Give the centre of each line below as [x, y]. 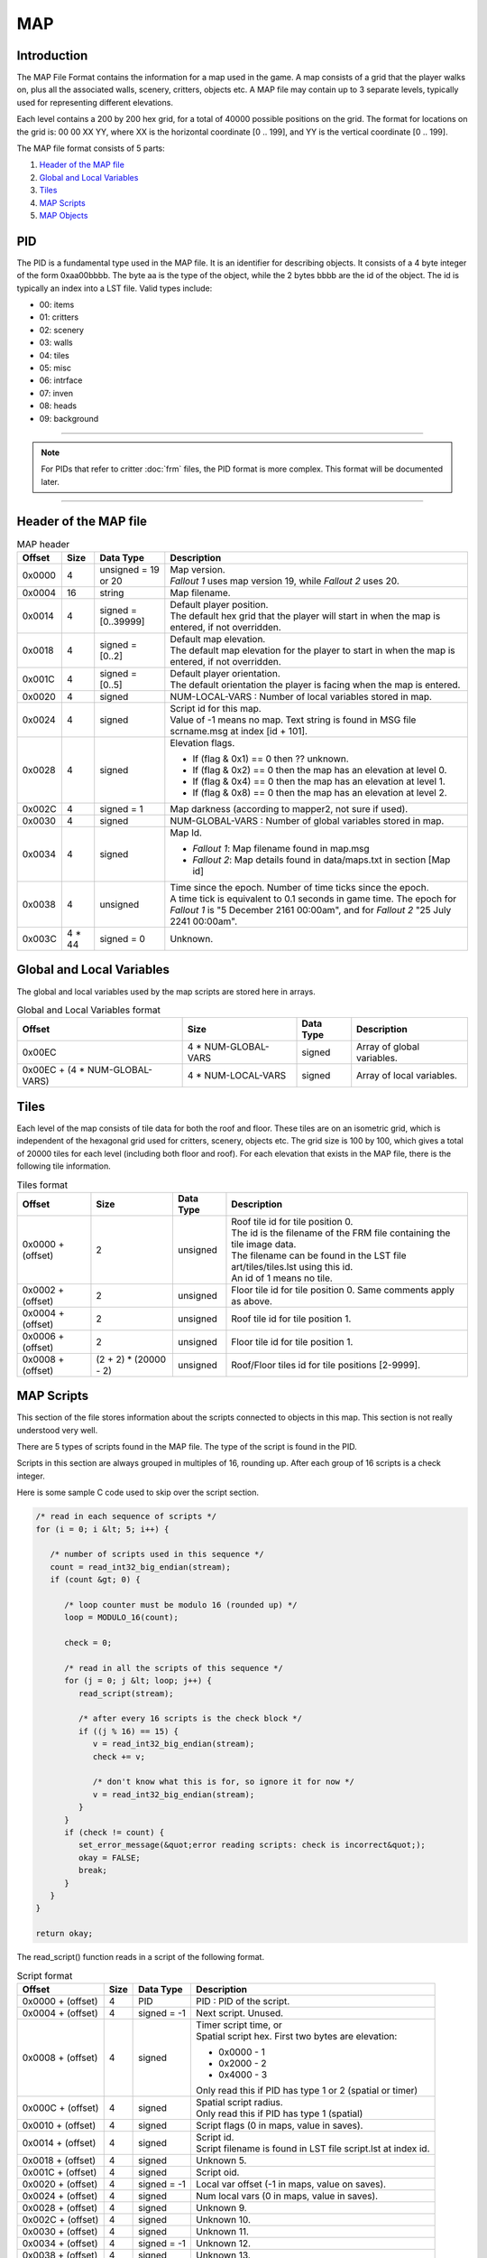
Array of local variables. [407, 1076]
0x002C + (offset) [60, 2219]
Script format [45, 1975]
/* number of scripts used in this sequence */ [157, 1554]
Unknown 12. [223, 2243]
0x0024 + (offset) [60, 2196]
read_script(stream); [126, 1693]
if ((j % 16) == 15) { [129, 1731]
